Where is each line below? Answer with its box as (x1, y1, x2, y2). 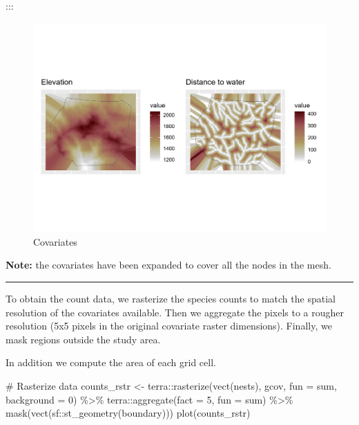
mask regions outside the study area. (6, 332, 161, 346)
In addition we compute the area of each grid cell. (6, 355, 216, 370)
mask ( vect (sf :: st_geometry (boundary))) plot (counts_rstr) (6, 406, 251, 420)
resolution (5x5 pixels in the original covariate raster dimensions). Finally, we (6, 318, 332, 333)
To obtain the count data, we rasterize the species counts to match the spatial (6, 291, 336, 306)
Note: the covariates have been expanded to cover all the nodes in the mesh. (6, 257, 331, 272)
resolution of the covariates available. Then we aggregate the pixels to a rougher (6, 305, 344, 319)
